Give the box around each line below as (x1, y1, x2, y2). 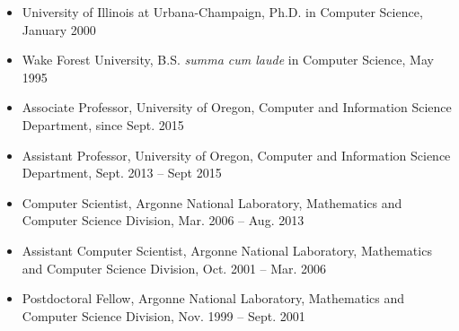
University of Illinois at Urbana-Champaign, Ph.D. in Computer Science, (22, 3, 423, 21)
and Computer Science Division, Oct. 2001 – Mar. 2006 (22, 258, 327, 277)
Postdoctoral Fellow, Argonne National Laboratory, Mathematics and (22, 289, 405, 308)
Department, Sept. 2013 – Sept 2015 (22, 163, 222, 182)
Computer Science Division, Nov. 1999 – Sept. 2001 (22, 306, 305, 325)
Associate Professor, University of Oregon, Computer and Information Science (22, 98, 452, 117)
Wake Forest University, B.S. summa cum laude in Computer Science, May (22, 50, 434, 69)
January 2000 (22, 20, 96, 39)
